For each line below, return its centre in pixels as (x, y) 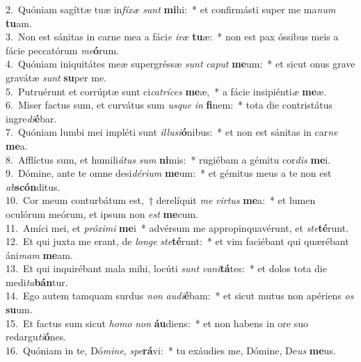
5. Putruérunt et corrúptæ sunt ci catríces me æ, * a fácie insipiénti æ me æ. (166, 91)
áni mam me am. (39, 254)
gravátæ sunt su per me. (56, 77)
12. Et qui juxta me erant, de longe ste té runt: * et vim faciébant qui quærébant (177, 241)
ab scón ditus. (33, 186)
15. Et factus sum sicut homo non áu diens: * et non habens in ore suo (157, 323)
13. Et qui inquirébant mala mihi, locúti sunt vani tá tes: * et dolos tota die (166, 268)
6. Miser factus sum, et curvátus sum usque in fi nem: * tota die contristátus (169, 105)
